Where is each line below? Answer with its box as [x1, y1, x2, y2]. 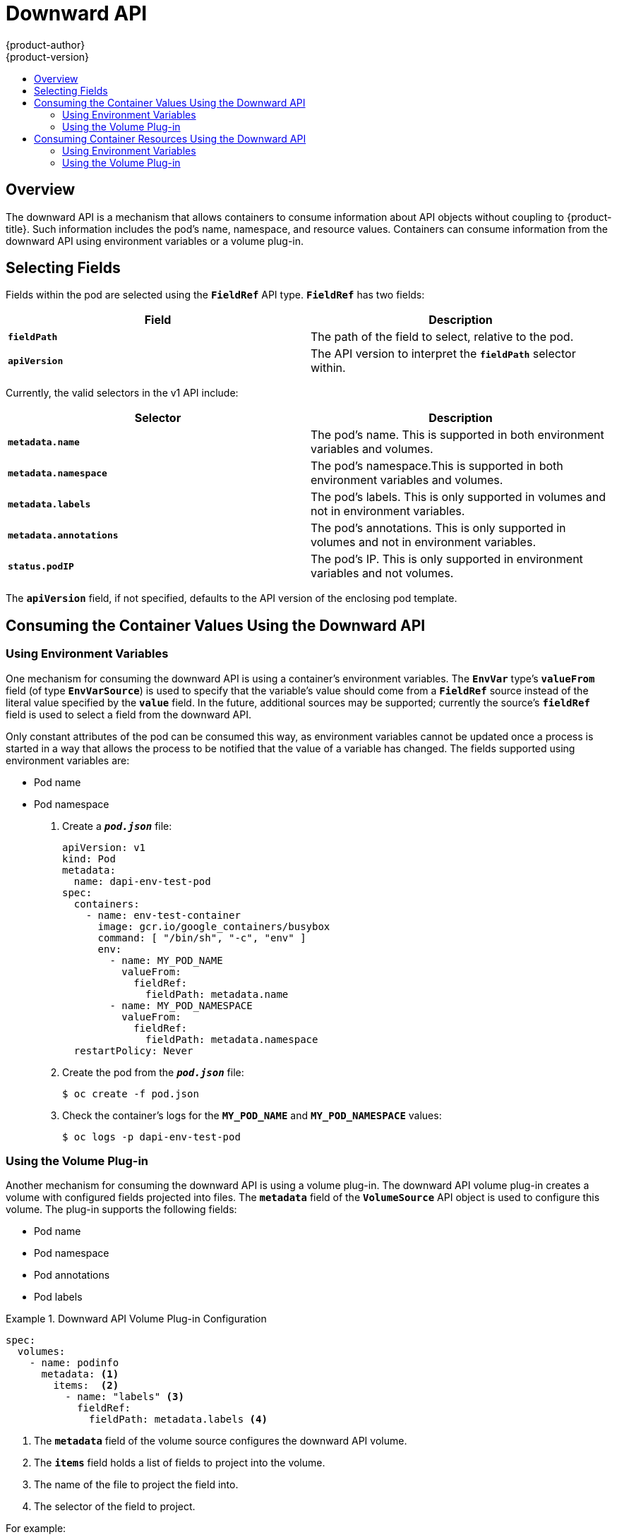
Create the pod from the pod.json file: [62, 1066, 244, 1078]
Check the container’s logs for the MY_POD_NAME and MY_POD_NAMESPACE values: [62, 1109, 442, 1121]
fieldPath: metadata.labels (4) [89, 1414, 268, 1426]
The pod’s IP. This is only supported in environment [311, 552, 583, 567]
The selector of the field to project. [34, 1500, 196, 1513]
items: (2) [53, 1380, 119, 1392]
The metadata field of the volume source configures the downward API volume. [34, 1435, 407, 1447]
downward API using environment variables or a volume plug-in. [6, 234, 304, 247]
